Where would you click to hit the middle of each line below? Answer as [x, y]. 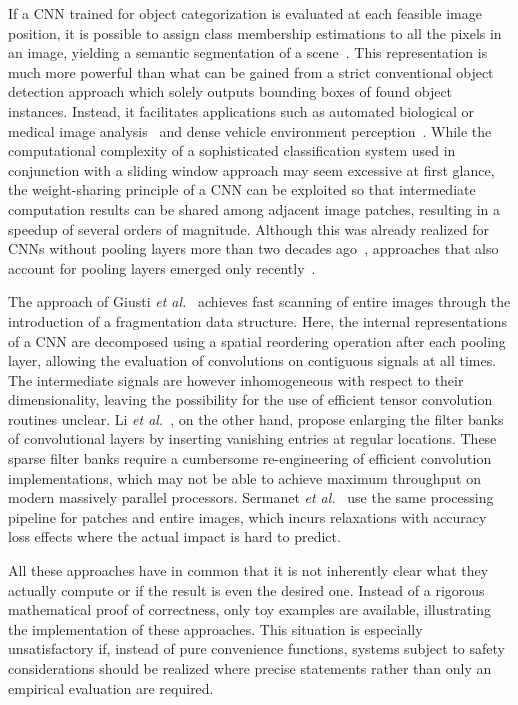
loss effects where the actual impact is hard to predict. [174, 536]
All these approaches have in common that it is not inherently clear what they [248, 570]
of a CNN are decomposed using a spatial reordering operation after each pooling [257, 340]
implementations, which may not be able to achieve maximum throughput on [245, 477]
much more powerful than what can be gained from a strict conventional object [251, 71]
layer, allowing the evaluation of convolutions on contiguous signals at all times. [252, 360]
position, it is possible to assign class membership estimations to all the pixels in [255, 32]
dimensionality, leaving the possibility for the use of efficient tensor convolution [250, 399]
